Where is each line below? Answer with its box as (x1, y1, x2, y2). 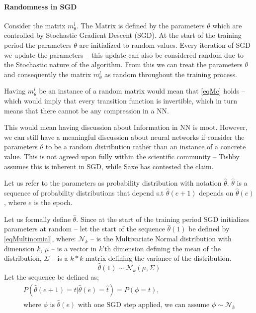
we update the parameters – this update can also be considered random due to (4, 49, 244, 60)
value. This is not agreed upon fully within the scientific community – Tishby (4, 151, 240, 161)
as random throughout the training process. (104, 69, 237, 79)
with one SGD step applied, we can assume (78, 301, 210, 309)
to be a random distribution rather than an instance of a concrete (45, 141, 246, 152)
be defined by (188, 223, 230, 234)
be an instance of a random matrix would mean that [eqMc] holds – (39, 86, 246, 96)
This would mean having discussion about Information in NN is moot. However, (4, 122, 248, 132)
